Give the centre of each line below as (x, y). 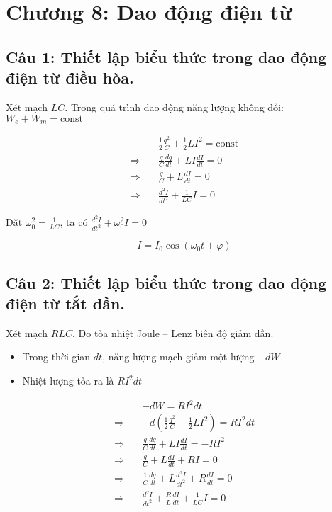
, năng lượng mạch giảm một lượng (178, 357)
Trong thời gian (56, 357)
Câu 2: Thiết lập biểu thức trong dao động (166, 282)
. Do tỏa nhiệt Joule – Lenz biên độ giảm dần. (173, 332)
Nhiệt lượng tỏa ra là (68, 380)
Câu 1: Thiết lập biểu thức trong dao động (166, 56)
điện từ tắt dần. (65, 303)
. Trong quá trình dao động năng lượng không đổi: (174, 107)
